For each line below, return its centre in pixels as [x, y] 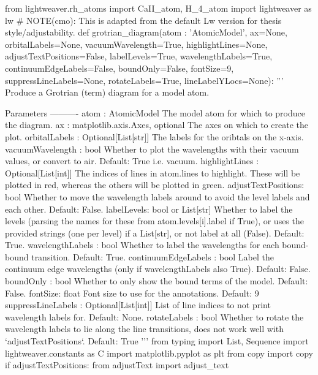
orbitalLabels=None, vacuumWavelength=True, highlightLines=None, [136, 44]
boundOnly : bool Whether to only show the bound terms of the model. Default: [157, 281]
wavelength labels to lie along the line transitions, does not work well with [144, 329]
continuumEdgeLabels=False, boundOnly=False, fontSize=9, [119, 68]
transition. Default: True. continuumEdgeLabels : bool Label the [153, 256]
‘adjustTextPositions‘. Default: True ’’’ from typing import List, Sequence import [157, 341]
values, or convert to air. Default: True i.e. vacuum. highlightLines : [132, 161]
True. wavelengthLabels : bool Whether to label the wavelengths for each [142, 245]
